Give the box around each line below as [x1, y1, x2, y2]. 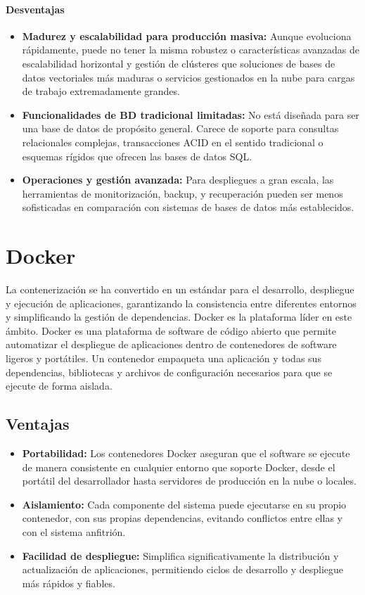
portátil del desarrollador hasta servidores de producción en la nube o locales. [22, 473, 357, 488]
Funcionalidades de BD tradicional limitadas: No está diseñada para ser [22, 107, 359, 122]
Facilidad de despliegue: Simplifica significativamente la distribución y [22, 548, 339, 563]
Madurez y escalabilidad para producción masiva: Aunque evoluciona [22, 28, 352, 43]
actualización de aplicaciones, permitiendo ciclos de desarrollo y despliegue [22, 562, 343, 577]
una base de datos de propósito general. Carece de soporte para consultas [22, 121, 339, 136]
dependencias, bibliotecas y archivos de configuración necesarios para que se [6, 364, 333, 379]
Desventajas [6, 1, 65, 16]
